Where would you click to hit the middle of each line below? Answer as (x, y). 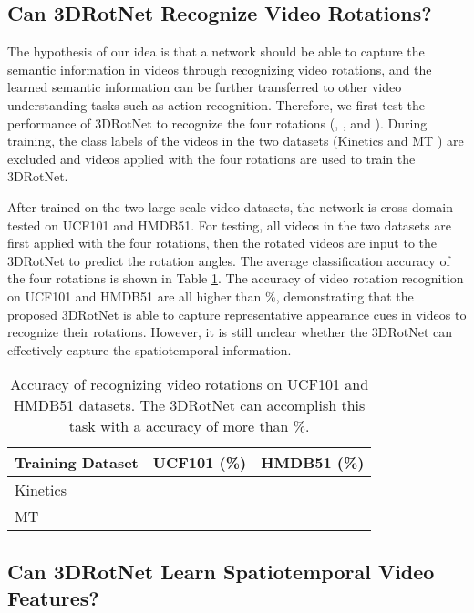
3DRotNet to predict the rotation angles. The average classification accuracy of (229, 260)
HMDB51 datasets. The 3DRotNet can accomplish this (190, 405)
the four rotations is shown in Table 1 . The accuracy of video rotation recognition (236, 278)
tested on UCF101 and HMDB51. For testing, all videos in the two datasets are (229, 225)
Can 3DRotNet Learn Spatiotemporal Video (221, 571)
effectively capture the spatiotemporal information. (149, 349)
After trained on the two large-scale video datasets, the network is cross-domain (231, 206)
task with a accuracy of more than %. (189, 426)
